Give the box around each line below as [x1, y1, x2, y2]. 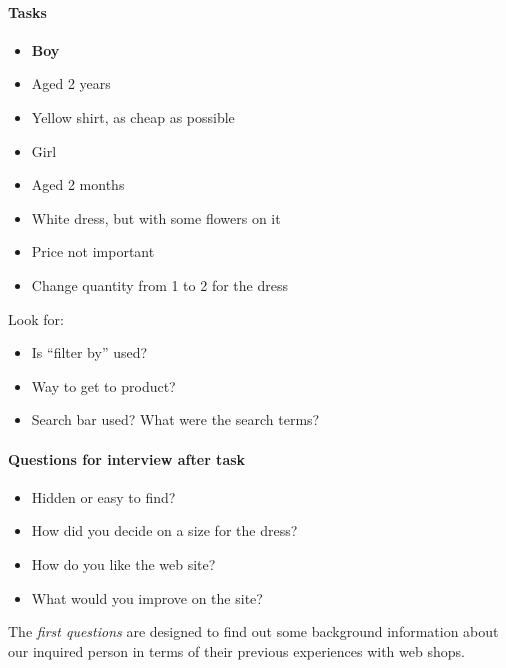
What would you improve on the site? [31, 587, 263, 608]
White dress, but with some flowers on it [31, 207, 281, 228]
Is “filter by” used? [31, 342, 148, 363]
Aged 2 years [31, 73, 111, 94]
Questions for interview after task [8, 448, 246, 469]
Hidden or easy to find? [31, 486, 176, 507]
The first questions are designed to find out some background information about [8, 621, 499, 642]
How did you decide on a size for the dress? [31, 520, 298, 541]
